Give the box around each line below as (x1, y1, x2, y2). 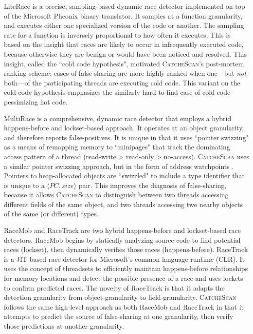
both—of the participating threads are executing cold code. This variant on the (4, 77, 240, 87)
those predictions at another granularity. (4, 321, 124, 331)
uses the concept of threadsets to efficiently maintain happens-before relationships (4, 263, 248, 273)
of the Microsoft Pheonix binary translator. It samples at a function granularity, (4, 10, 243, 21)
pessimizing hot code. (4, 96, 68, 106)
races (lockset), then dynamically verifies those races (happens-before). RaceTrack (4, 244, 248, 254)
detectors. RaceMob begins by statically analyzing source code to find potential (4, 234, 241, 245)
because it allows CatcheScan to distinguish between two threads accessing (4, 189, 229, 200)
